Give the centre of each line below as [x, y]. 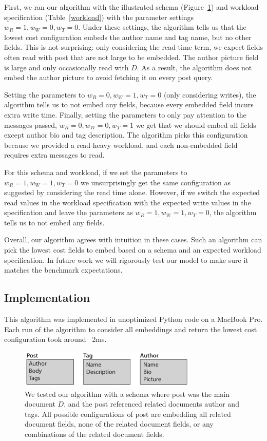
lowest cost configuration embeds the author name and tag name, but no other [128, 37]
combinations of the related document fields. [94, 434]
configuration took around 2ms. [55, 339]
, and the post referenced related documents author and [151, 404]
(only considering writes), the [210, 94]
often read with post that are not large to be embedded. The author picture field [131, 57]
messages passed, [31, 124]
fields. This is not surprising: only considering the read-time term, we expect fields [133, 47]
